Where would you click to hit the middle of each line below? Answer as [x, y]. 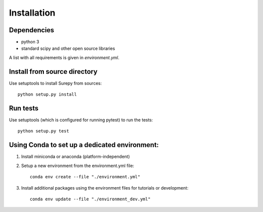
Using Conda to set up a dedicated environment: [84, 145]
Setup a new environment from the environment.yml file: [78, 166]
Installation [32, 13]
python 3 [30, 42]
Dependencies [32, 30]
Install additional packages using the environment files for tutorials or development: [105, 188]
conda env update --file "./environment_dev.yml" [90, 199]
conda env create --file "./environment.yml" [85, 177]
